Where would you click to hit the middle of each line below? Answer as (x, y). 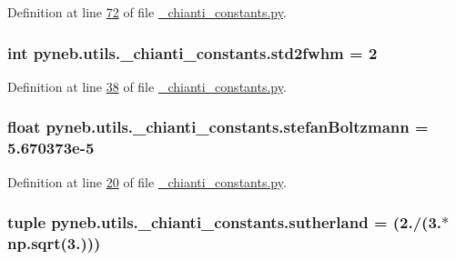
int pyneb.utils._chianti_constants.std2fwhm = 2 (193, 52)
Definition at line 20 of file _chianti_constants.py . (147, 181)
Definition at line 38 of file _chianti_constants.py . (147, 86)
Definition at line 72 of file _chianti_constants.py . (147, 12)
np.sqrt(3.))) (54, 242)
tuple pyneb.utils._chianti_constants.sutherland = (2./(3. (225, 222)
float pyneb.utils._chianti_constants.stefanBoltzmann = (218, 127)
